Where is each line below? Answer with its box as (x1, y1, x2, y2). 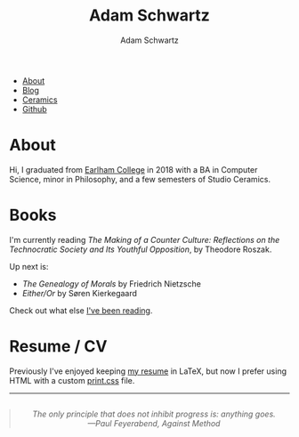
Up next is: (9, 261, 49, 271)
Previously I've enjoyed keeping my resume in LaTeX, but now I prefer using (9, 366, 287, 376)
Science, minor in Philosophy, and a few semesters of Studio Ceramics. (9, 174, 271, 184)
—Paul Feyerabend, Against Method (87, 417, 221, 428)
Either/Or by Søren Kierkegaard (21, 287, 138, 298)
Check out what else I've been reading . (9, 304, 153, 316)
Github (21, 103, 47, 114)
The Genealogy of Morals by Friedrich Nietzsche (21, 278, 202, 289)
